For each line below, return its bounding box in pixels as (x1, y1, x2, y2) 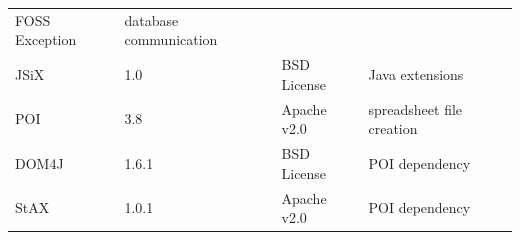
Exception (15, 29, 77, 50)
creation (368, 118, 418, 139)
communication (124, 29, 218, 50)
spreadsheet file (368, 98, 463, 119)
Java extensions (368, 63, 464, 84)
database (124, 9, 179, 30)
